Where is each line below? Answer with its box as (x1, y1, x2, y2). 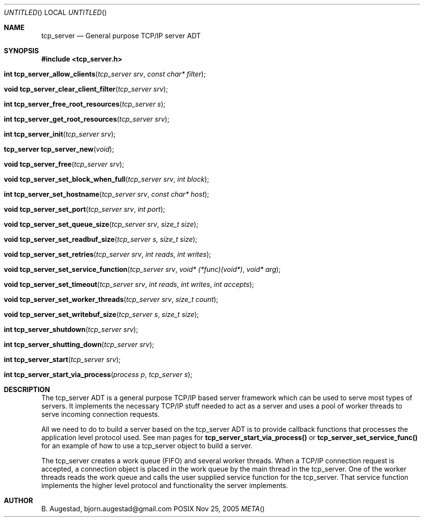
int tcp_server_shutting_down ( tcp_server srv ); (4, 340, 154, 348)
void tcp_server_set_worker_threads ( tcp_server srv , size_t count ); (4, 295, 218, 303)
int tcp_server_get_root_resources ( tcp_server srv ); (4, 115, 169, 123)
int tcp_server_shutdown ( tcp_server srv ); (4, 325, 138, 333)
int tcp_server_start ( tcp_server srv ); (4, 355, 121, 363)
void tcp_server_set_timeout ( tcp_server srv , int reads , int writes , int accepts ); (4, 280, 254, 288)
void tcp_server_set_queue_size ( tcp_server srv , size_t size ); (4, 220, 198, 228)
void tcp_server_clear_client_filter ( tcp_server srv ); (4, 85, 168, 93)
